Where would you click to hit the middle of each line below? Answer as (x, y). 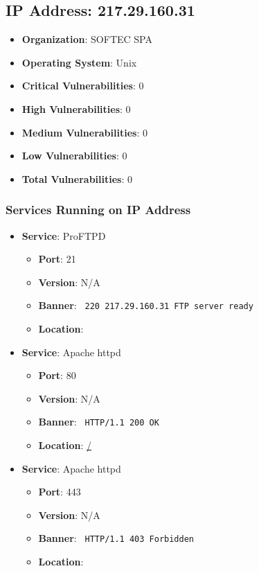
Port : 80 (57, 375)
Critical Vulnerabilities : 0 (83, 86)
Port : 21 (57, 259)
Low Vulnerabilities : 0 (74, 156)
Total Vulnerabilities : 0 (77, 178)
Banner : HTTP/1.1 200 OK (99, 422)
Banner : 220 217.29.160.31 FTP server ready (146, 305)
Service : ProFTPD (64, 235)
